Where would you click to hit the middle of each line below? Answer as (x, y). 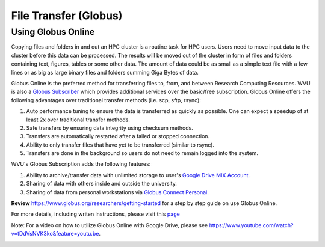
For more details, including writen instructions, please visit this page (95, 214)
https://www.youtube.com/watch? (251, 225)
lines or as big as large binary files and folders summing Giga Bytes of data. (105, 72)
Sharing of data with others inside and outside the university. (101, 184)
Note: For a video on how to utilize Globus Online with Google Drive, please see (110, 225)
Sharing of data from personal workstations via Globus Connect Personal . (117, 192)
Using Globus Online (53, 32)
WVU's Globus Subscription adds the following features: (81, 164)
